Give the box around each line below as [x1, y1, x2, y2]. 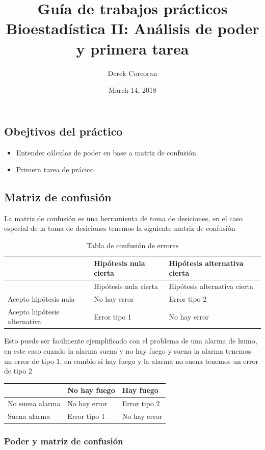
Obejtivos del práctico [4, 123, 123, 139]
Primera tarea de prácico [16, 164, 94, 175]
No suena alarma [8, 398, 61, 409]
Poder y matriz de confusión [4, 435, 123, 447]
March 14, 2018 [108, 85, 157, 95]
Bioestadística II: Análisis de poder [6, 18, 259, 39]
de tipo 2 [4, 365, 32, 376]
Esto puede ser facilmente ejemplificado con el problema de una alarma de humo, [4, 335, 257, 346]
